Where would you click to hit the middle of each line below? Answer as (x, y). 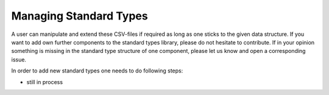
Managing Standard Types (80, 16)
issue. (19, 59)
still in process (45, 82)
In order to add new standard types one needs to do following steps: (97, 71)
